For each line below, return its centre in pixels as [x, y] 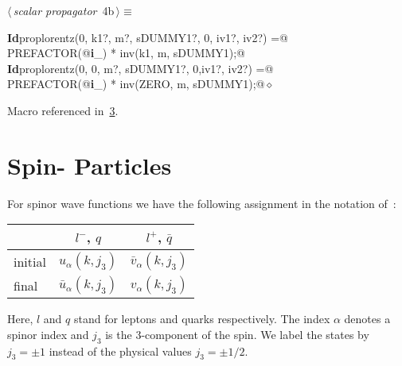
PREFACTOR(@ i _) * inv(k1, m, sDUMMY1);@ [126, 53]
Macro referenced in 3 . [63, 110]
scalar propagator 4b [64, 10]
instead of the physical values [120, 351]
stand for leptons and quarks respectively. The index [202, 319]
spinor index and [48, 334]
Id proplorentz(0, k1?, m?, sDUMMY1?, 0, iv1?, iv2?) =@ [148, 37]
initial [30, 261]
